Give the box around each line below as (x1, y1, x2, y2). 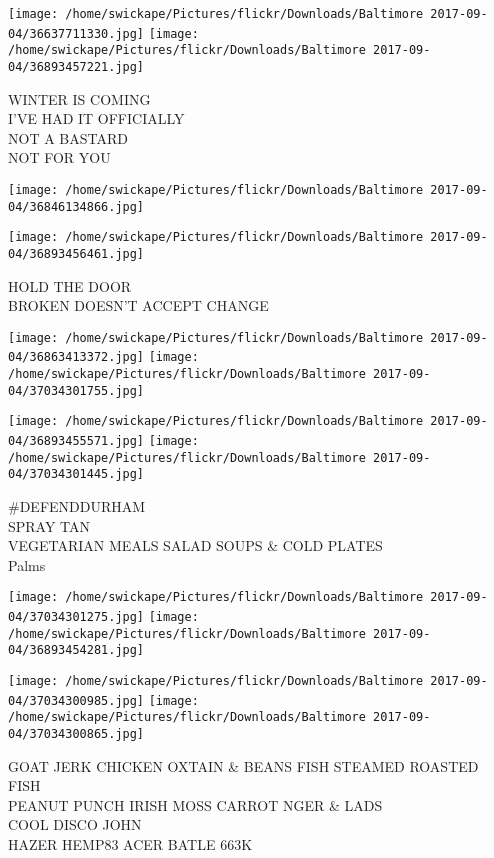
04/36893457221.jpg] (8, 59, 145, 74)
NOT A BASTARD (8, 127, 128, 148)
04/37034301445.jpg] (8, 467, 145, 482)
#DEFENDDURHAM (8, 496, 146, 517)
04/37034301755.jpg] (8, 383, 145, 398)
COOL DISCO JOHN (8, 814, 142, 835)
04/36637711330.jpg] (8, 26, 145, 41)
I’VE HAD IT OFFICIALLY (8, 108, 185, 129)
